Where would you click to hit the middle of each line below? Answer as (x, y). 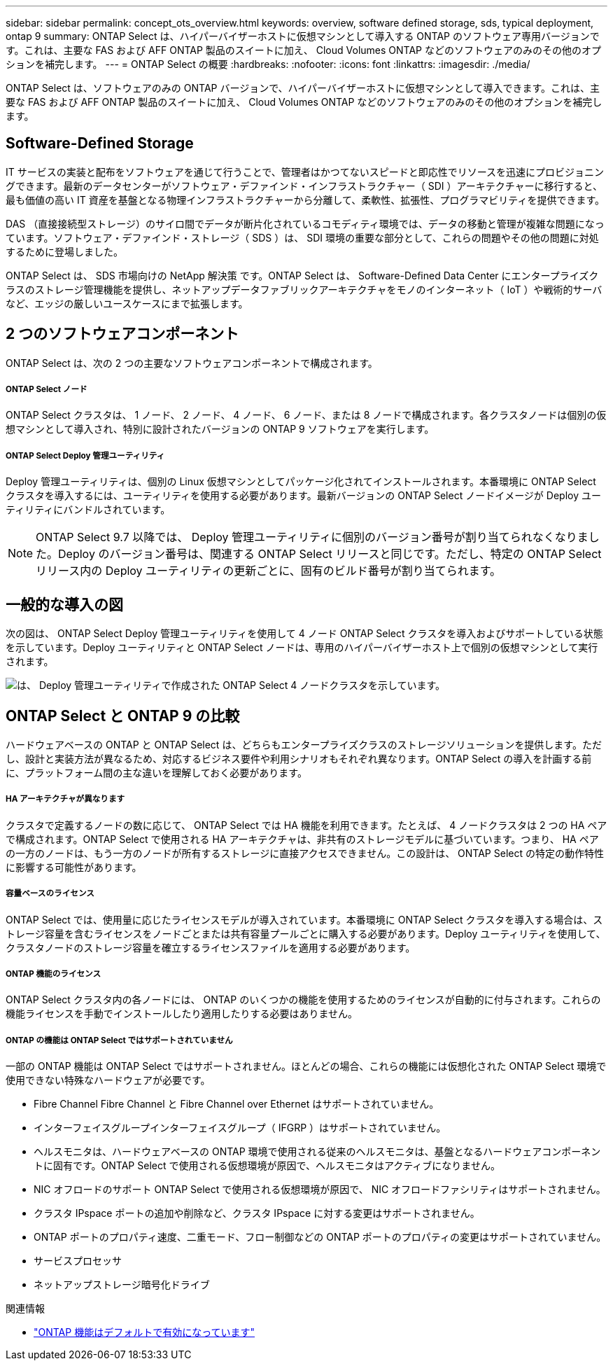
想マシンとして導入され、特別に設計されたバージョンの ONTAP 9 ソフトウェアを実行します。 (220, 429)
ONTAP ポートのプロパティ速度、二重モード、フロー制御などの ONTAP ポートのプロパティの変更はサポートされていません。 (320, 1237)
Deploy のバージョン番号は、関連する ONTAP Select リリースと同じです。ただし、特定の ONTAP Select (330, 554)
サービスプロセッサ (78, 1261)
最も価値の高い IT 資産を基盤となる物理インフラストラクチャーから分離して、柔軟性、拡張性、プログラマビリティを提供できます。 (305, 200)
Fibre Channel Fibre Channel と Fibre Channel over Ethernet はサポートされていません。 (237, 1104)
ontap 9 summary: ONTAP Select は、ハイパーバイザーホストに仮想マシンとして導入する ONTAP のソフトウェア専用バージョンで (303, 36)
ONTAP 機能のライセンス (54, 974)
